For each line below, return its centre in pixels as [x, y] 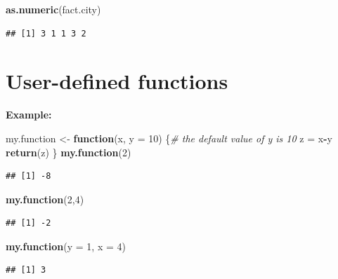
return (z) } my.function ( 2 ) [69, 152]
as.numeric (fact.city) [53, 9]
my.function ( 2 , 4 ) [45, 199]
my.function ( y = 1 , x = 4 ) [66, 246]
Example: [29, 115]
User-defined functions [117, 81]
